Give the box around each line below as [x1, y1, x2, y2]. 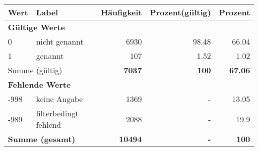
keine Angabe [36, 93, 83, 104]
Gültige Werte [8, 21, 65, 33]
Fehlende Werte [8, 79, 71, 90]
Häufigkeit [101, 6, 142, 18]
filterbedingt [36, 107, 79, 119]
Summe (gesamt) [8, 133, 75, 145]
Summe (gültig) [8, 64, 63, 76]
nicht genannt [36, 36, 84, 47]
